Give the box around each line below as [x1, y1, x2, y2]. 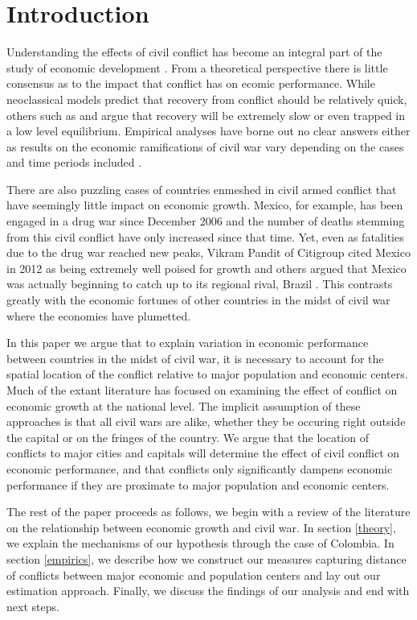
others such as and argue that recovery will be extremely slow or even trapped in [6, 106, 406, 123]
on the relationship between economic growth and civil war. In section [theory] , [6, 519, 396, 535]
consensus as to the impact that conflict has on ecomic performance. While [6, 75, 375, 92]
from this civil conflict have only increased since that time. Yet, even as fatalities [6, 228, 404, 245]
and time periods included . [6, 154, 142, 171]
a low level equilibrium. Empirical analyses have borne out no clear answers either [6, 122, 411, 139]
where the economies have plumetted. [6, 307, 191, 324]
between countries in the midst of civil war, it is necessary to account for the [6, 349, 384, 366]
